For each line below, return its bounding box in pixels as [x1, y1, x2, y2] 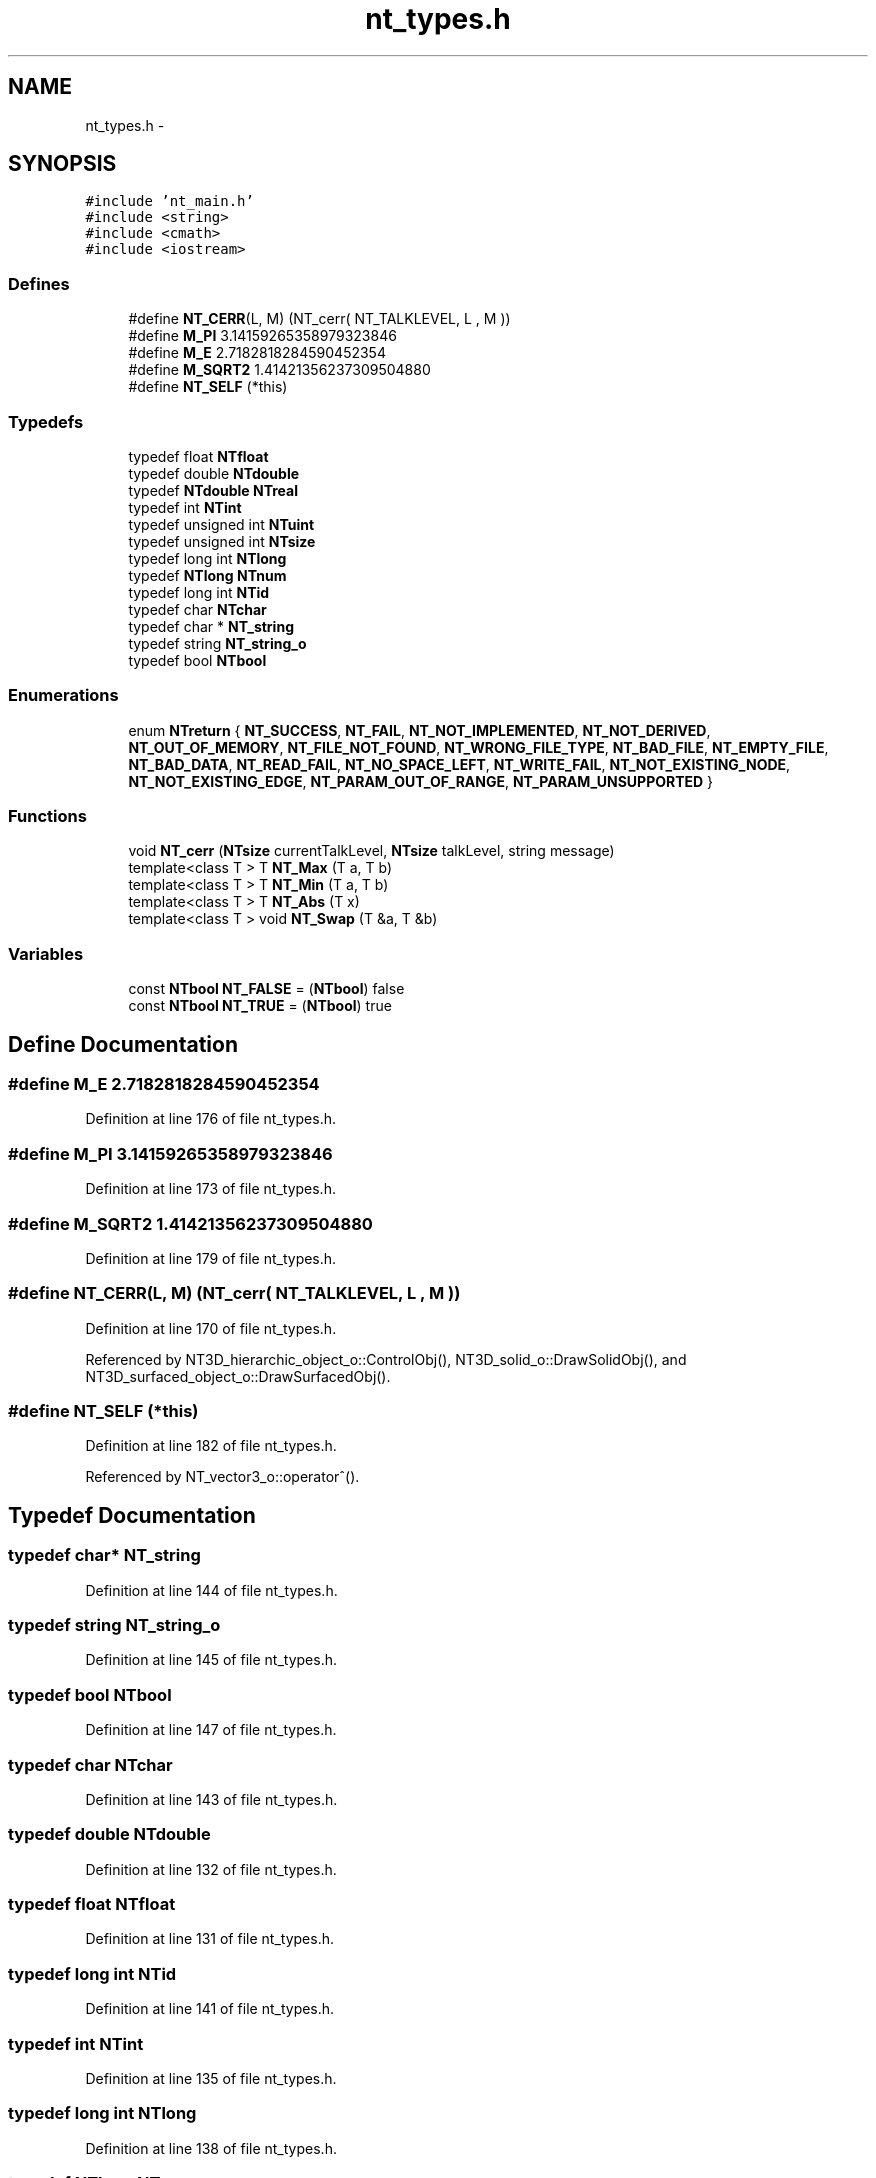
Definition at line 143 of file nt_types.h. [85, 1790, 338, 1808]
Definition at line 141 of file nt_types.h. [85, 2000, 335, 2018]
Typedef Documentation [8, 1502, 256, 1528]
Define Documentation [8, 1031, 238, 1057]
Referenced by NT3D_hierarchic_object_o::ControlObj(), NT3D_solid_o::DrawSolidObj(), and [85, 1350, 687, 1368]
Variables [8, 943, 84, 964]
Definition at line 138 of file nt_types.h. [85, 2139, 337, 2157]
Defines [8, 273, 70, 294]
